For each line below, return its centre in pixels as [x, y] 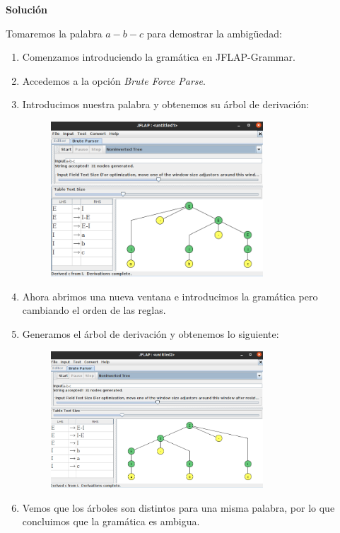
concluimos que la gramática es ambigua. [111, 521]
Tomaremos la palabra [54, 33]
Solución [27, 9]
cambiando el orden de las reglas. [94, 310]
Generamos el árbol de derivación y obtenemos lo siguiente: [151, 334]
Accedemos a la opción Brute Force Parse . [114, 80]
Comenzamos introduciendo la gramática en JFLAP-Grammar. [159, 57]
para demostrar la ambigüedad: [214, 33]
